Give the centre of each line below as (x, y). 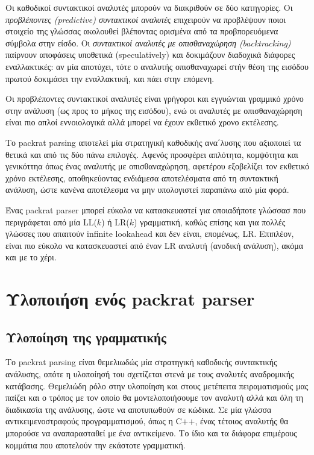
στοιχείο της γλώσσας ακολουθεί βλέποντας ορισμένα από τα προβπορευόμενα (142, 31)
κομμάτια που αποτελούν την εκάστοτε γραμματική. (96, 444)
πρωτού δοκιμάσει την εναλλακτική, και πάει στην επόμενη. (110, 78)
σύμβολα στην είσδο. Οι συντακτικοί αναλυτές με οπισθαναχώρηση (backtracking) (148, 42)
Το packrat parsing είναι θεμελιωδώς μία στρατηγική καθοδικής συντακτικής (141, 362)
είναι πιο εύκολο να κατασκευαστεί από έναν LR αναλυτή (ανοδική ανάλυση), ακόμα (155, 245)
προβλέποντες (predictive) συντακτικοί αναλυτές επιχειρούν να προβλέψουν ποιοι (146, 19)
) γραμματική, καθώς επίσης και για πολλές (210, 221)
